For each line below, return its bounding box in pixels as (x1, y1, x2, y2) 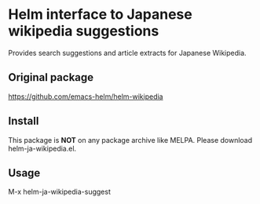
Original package (8, 71, 94, 84)
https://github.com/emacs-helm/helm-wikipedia (8, 92, 163, 101)
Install (8, 115, 39, 128)
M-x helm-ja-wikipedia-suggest (8, 187, 112, 197)
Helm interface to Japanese (8, 5, 192, 24)
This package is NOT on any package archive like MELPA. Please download (8, 135, 253, 144)
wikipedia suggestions (8, 22, 159, 40)
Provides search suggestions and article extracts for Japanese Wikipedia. (8, 48, 247, 57)
